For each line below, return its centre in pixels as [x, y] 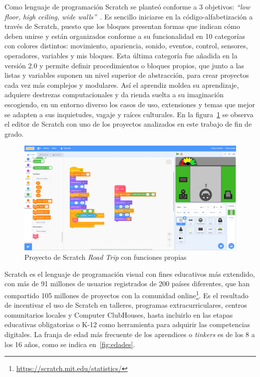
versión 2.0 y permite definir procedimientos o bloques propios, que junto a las [125, 65]
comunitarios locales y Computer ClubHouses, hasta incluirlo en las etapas [119, 314]
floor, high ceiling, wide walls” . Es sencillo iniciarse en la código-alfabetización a [129, 16]
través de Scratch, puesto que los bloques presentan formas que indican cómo [122, 26]
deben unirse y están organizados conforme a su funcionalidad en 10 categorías [125, 36]
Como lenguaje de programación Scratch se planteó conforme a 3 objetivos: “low [127, 6]
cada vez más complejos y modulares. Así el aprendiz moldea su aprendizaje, [122, 85]
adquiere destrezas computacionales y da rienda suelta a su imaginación [114, 94]
